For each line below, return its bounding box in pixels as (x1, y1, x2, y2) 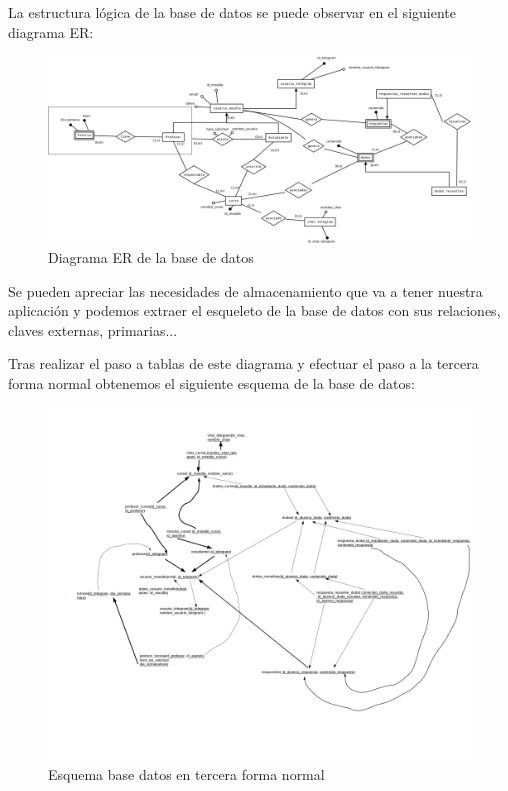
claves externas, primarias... (8, 319, 178, 340)
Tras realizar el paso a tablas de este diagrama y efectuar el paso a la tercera (8, 353, 479, 374)
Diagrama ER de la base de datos (48, 246, 254, 267)
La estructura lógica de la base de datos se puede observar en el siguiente (8, 2, 456, 22)
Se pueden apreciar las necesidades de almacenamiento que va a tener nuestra (8, 280, 483, 301)
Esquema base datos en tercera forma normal (48, 763, 325, 784)
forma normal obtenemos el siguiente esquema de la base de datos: (8, 372, 415, 393)
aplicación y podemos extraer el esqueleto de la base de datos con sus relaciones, (8, 300, 501, 321)
